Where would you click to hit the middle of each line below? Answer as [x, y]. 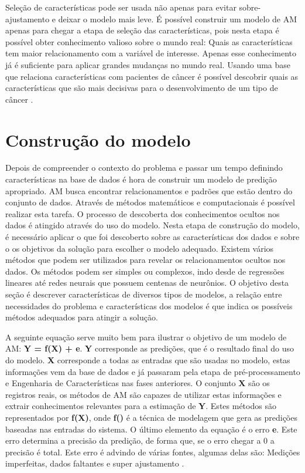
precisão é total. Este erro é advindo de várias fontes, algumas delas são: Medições [153, 452]
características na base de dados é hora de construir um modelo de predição [141, 179]
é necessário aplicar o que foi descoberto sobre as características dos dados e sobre [152, 237]
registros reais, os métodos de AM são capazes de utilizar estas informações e [143, 394]
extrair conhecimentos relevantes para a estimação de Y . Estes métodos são [141, 406]
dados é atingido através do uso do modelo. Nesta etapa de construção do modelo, [152, 225]
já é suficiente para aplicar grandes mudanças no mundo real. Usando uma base [148, 64]
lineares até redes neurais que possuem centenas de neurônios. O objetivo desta [147, 283]
